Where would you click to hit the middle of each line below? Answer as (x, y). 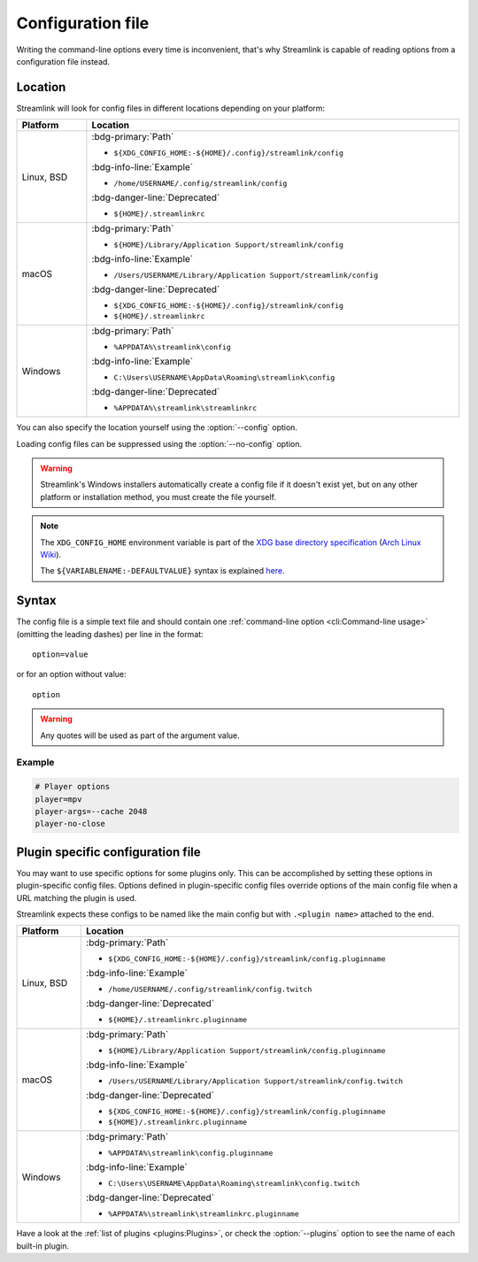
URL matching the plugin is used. (77, 897)
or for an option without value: (72, 674)
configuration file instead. (63, 61)
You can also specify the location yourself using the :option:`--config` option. (157, 427)
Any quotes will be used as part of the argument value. (140, 735)
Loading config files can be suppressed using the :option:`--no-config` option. (159, 443)
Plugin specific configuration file (108, 852)
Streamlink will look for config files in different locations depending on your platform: (171, 108)
